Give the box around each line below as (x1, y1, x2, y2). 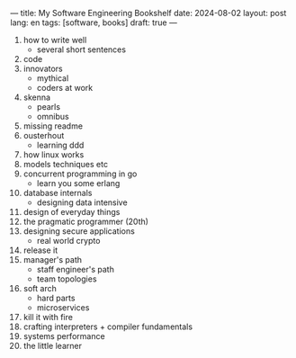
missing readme (22, 121, 84, 131)
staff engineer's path (36, 264, 115, 274)
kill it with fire (22, 312, 73, 322)
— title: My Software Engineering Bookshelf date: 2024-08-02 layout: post (10, 8, 287, 18)
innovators (22, 63, 64, 74)
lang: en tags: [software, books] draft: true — (10, 17, 178, 28)
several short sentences (36, 44, 127, 55)
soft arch (22, 283, 57, 293)
